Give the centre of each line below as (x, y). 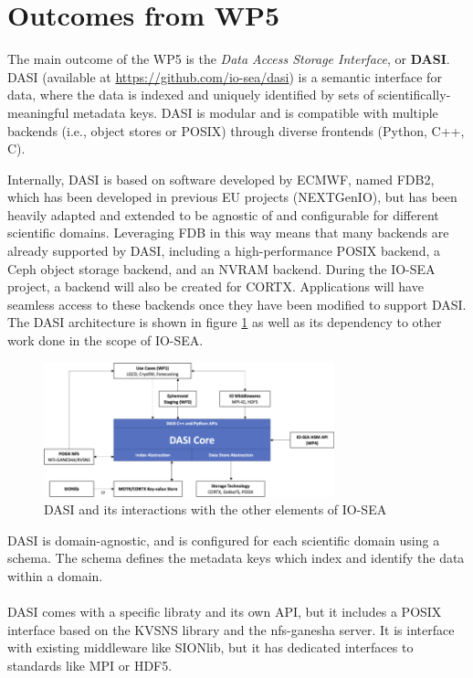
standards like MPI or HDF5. (90, 666)
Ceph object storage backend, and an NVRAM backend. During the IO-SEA (221, 268)
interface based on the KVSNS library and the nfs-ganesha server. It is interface (231, 629)
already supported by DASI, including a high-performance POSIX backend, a (224, 251)
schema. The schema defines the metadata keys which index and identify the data (236, 558)
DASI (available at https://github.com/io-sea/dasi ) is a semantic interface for (225, 76)
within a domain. (55, 576)
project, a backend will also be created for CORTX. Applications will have (215, 286)
